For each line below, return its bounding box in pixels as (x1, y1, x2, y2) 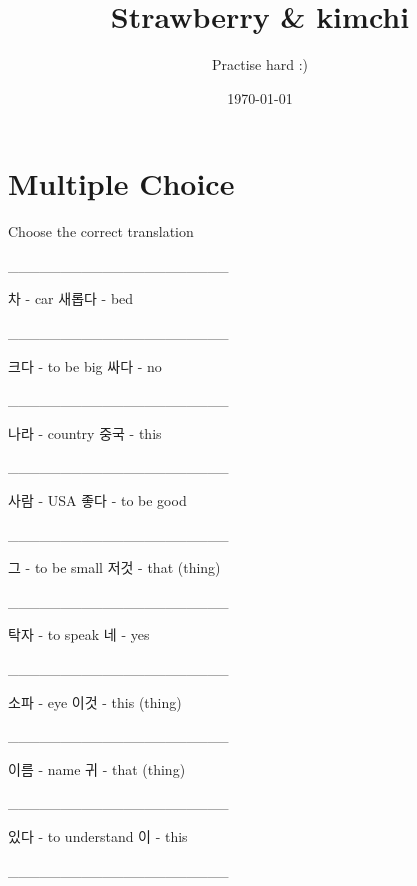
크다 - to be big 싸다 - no (8, 355, 162, 376)
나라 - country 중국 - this (8, 422, 162, 443)
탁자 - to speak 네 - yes (8, 624, 150, 645)
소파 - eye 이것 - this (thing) (8, 691, 182, 712)
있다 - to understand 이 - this (8, 825, 188, 846)
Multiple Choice (8, 163, 235, 204)
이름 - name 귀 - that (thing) (8, 758, 186, 779)
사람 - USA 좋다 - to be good (8, 490, 187, 510)
